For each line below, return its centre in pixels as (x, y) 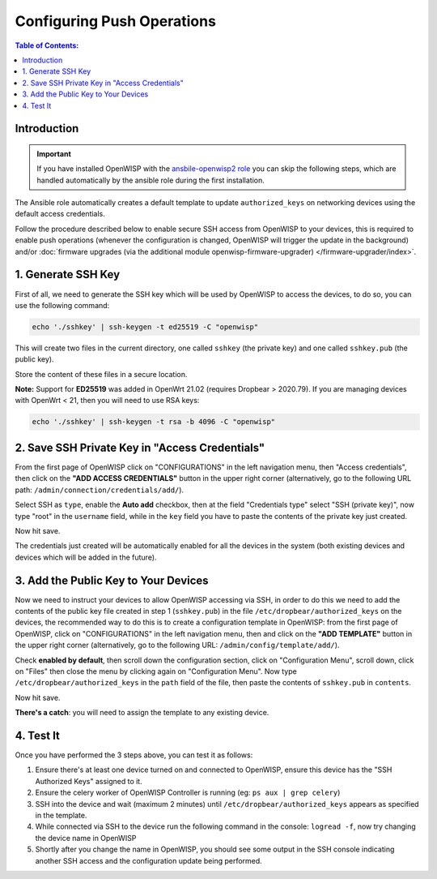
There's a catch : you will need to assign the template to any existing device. (142, 713)
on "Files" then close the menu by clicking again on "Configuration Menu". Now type (156, 671)
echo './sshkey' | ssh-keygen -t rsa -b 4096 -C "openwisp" (154, 422)
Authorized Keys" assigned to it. (89, 781)
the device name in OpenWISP (86, 838)
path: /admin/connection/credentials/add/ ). (100, 490)
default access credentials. (60, 214)
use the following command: (62, 305)
